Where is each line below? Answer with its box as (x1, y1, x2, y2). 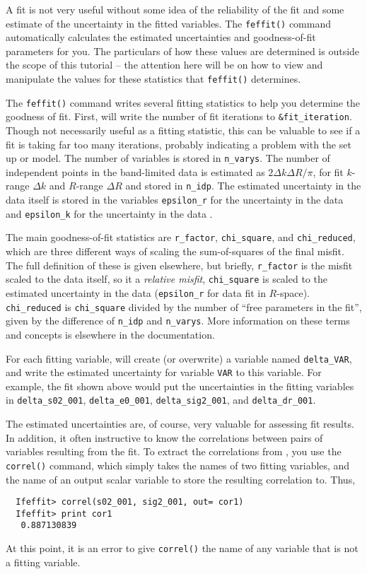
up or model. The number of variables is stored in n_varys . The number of (6, 151, 330, 165)
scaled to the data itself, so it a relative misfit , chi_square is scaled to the (6, 271, 327, 286)
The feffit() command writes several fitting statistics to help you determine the (6, 95, 361, 110)
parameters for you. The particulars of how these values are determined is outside (6, 43, 360, 58)
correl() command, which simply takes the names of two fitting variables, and (6, 457, 350, 472)
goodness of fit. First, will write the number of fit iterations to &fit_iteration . (6, 109, 352, 124)
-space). (276, 285, 310, 300)
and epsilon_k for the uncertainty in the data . (6, 206, 213, 221)
